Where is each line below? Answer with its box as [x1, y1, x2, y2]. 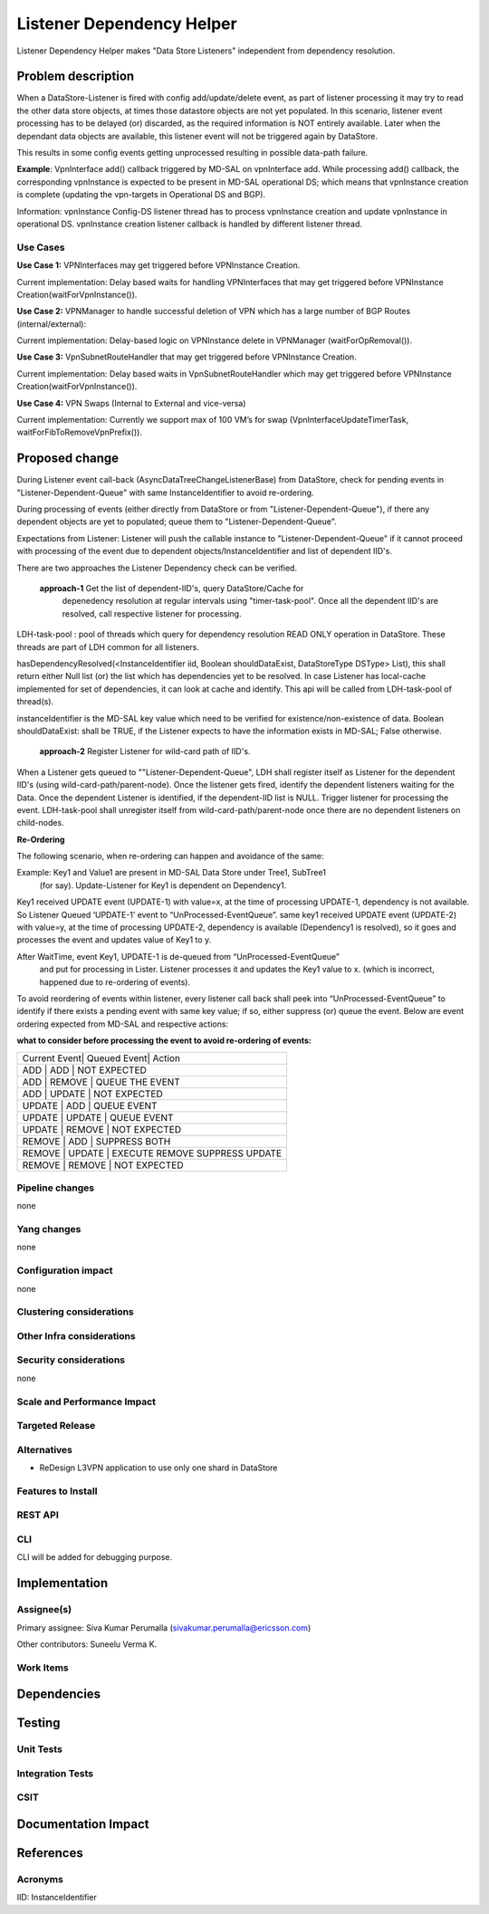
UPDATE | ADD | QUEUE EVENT [22, 1099, 158, 1112]
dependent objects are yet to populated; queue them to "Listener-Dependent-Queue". [16, 516, 337, 527]
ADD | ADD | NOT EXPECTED [22, 1064, 147, 1077]
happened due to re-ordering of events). [39, 976, 190, 987]
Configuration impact [16, 1264, 113, 1277]
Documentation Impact [16, 1816, 149, 1833]
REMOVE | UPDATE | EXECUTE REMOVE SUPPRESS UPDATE [22, 1146, 283, 1159]
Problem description [16, 69, 135, 84]
